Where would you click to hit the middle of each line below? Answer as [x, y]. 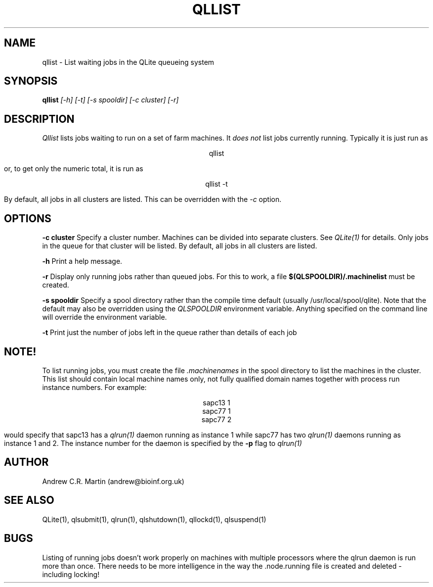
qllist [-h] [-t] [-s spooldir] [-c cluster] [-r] [110, 100]
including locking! [71, 574]
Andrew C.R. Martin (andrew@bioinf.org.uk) [113, 481]
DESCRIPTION [39, 119]
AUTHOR [26, 462]
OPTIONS [28, 218]
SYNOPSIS [31, 81]
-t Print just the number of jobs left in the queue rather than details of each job [170, 333]
